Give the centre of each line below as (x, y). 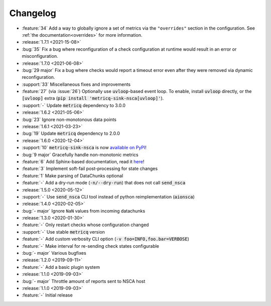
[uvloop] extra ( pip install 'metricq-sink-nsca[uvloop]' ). (93, 98)
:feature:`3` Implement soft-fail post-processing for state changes (90, 169)
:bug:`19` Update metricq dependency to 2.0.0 (71, 134)
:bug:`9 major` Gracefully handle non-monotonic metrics (80, 155)
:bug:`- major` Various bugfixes (54, 253)
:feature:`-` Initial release (47, 295)
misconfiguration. (40, 56)
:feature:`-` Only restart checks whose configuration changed (85, 225)
